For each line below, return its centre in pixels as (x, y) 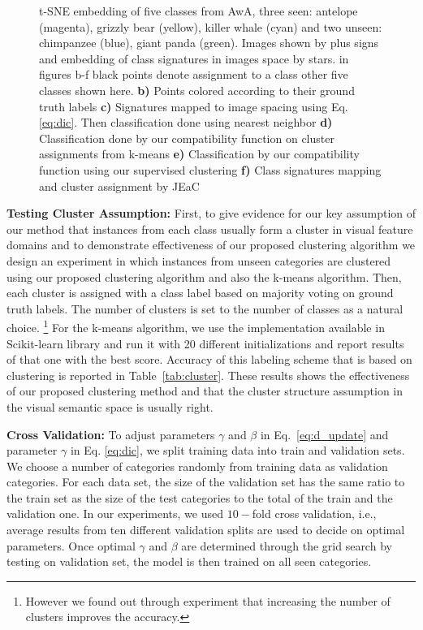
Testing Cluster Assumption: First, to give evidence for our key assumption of (211, 213)
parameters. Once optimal (71, 545)
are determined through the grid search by (287, 545)
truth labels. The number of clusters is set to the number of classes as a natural (205, 308)
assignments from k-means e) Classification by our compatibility (199, 154)
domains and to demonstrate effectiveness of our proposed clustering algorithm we (211, 245)
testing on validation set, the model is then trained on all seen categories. (189, 561)
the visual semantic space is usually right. (110, 406)
